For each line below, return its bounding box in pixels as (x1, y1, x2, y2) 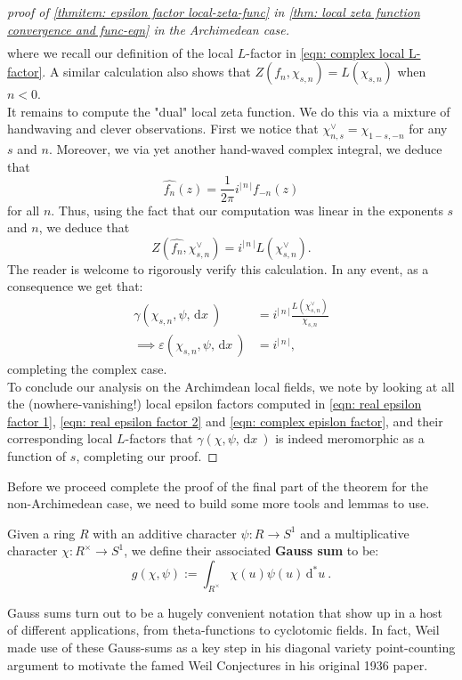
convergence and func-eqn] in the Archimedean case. (7, 20, 290, 38)
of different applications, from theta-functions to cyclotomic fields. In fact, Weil (7, 620, 440, 639)
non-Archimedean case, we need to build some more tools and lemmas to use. (7, 494, 430, 513)
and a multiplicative (300, 523, 409, 542)
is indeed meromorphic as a (275, 429, 425, 448)
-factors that (125, 429, 193, 448)
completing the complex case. (7, 360, 167, 378)
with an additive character (93, 523, 237, 542)
